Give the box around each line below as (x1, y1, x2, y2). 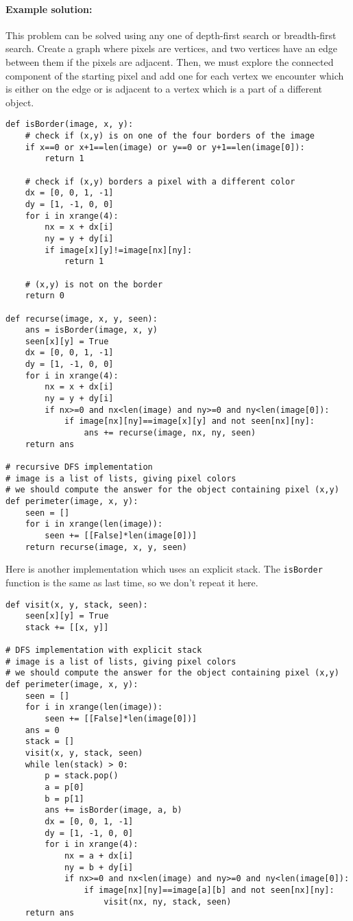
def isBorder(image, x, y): (5, 119, 134, 130)
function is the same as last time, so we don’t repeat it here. (5, 575, 258, 589)
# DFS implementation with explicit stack (5, 645, 202, 656)
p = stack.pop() (45, 771, 119, 781)
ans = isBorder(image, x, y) (25, 325, 158, 335)
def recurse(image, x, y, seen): (5, 313, 158, 324)
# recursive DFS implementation (5, 462, 153, 473)
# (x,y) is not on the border (25, 279, 163, 289)
